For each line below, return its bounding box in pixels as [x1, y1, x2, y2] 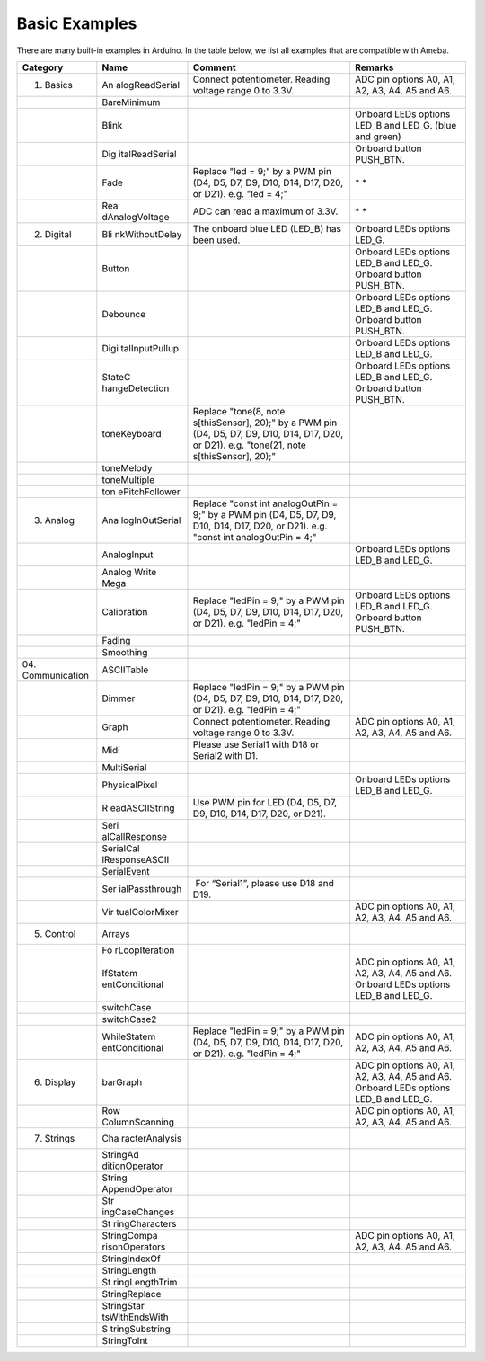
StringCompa [101, 1229, 158, 1241]
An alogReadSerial [101, 78, 180, 91]
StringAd [101, 1148, 139, 1161]
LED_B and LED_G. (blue [355, 119, 457, 131]
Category [22, 61, 64, 74]
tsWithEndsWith [101, 1311, 170, 1323]
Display [44, 1075, 76, 1088]
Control [44, 927, 76, 939]
